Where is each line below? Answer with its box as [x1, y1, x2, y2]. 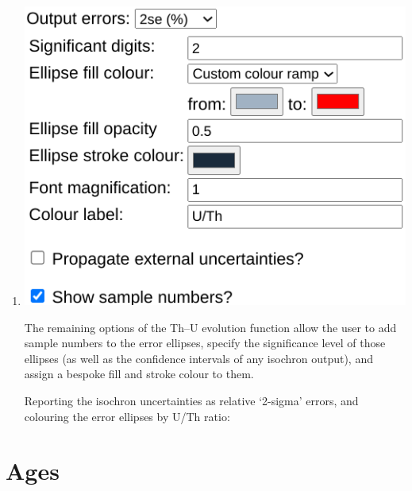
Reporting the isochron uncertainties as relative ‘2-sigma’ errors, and [24, 392, 359, 409]
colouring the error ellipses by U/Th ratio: [24, 408, 230, 424]
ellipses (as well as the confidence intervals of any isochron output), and [24, 350, 373, 366]
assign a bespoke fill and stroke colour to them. [24, 365, 254, 382]
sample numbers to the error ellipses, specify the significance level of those [24, 334, 386, 351]
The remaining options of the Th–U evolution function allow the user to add [24, 319, 397, 335]
